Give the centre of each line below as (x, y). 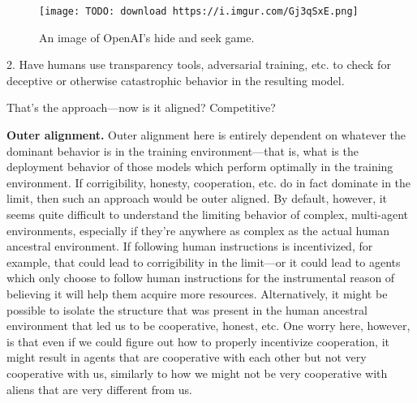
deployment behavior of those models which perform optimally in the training (200, 167)
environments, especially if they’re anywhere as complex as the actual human (198, 230)
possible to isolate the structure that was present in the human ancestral (187, 309)
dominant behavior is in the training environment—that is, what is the (183, 150)
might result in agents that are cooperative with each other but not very (187, 357)
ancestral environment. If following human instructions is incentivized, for (190, 246)
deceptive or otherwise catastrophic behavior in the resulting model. (176, 80)
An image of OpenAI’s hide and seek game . (147, 37)
